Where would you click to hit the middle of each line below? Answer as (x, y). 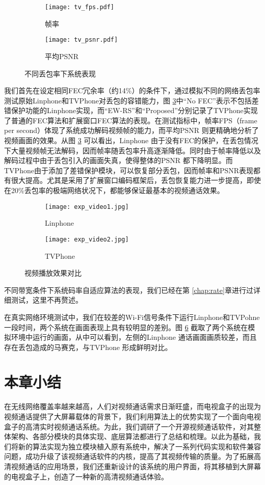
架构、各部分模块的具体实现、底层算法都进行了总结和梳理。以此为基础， (132, 436)
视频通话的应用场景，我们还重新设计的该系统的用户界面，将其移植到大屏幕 (136, 466)
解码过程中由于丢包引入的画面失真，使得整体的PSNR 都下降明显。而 (118, 160)
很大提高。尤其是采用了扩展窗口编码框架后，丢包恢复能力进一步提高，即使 (136, 180)
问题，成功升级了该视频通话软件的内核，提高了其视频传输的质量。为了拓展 (129, 456)
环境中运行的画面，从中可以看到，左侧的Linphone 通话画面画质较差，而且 (134, 337)
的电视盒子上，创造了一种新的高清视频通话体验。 (86, 476)
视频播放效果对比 (53, 273)
